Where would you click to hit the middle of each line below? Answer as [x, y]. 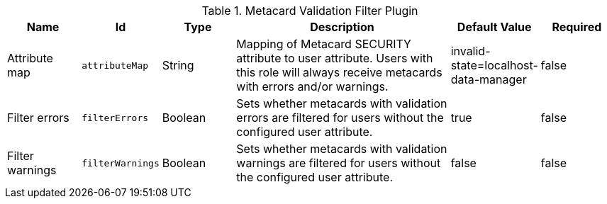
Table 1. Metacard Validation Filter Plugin [310, 11]
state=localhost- [494, 65]
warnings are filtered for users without [339, 163]
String [178, 65]
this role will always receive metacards [339, 72]
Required [577, 27]
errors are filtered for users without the [340, 118]
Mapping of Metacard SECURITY [324, 44]
